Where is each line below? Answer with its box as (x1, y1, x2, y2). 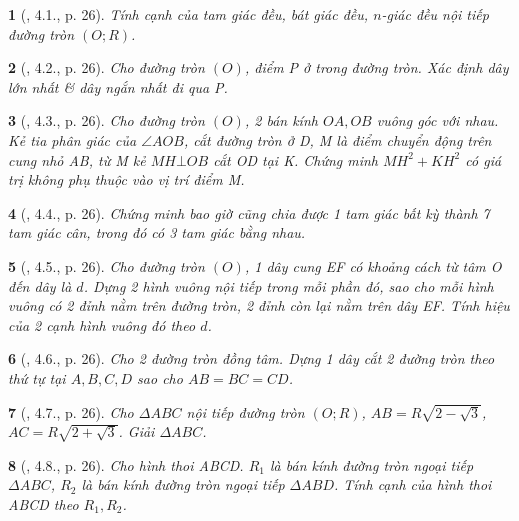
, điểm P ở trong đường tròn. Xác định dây (244, 57, 509, 78)
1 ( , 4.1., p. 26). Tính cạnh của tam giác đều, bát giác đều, (8, 4, 369, 24)
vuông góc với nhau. (376, 110, 499, 131)
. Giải (118, 421, 155, 442)
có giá (465, 149, 502, 170)
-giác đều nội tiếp (381, 4, 489, 24)
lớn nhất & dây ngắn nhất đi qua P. (8, 76, 228, 97)
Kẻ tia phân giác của (8, 129, 137, 150)
